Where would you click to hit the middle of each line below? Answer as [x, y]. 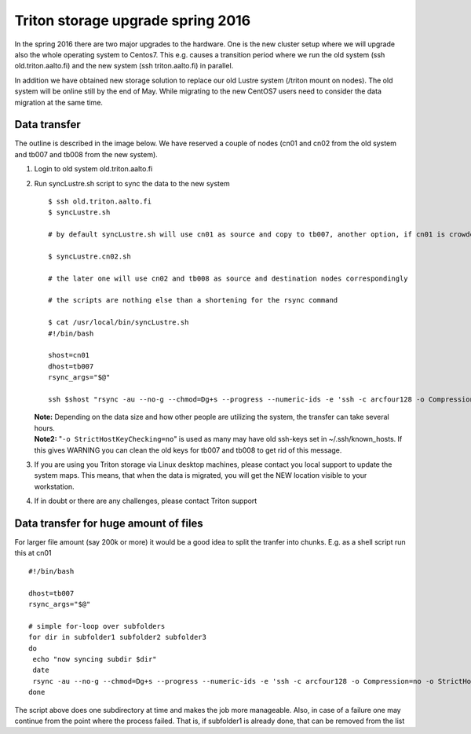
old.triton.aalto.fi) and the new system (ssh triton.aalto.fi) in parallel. [124, 66]
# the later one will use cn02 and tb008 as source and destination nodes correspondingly [228, 278]
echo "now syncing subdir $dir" [95, 659]
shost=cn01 [69, 355]
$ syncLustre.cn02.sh [89, 256]
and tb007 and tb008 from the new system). [86, 154]
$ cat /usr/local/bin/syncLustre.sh [119, 323]
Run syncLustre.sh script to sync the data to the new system [132, 183]
